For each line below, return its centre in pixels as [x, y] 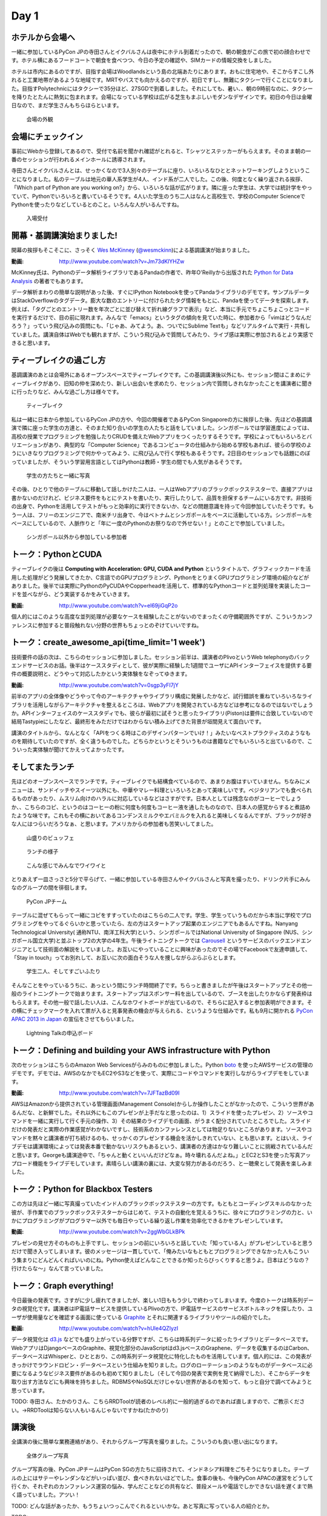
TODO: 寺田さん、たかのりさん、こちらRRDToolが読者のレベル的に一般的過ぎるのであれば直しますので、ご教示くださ [158, 1401]
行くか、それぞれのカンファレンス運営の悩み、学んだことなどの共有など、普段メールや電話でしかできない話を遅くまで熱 [162, 1486]
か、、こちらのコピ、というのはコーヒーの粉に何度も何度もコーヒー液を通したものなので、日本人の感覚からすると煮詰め [161, 807]
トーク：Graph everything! [63, 1286]
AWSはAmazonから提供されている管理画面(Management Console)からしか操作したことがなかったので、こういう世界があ [163, 1104]
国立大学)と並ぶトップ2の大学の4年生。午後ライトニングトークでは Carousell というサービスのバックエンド [167, 941]
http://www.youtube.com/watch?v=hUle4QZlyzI [119, 1329]
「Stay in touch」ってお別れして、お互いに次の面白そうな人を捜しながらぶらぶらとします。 [125, 958]
